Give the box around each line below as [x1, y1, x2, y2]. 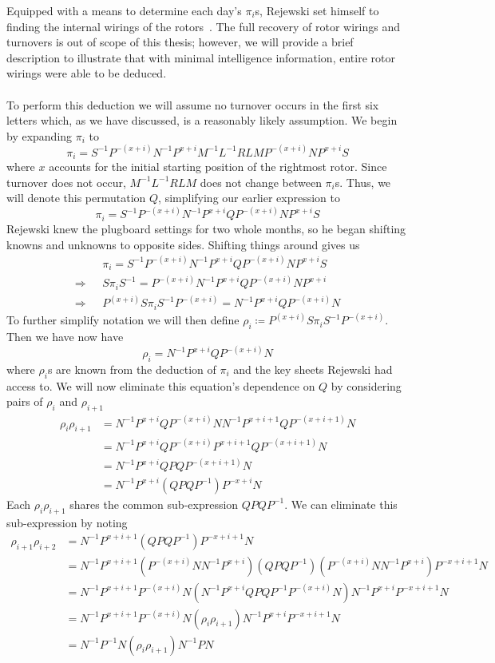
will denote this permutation [6, 189, 146, 206]
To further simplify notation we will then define [6, 312, 240, 328]
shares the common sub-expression [69, 495, 239, 512]
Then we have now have [6, 328, 124, 345]
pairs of [6, 393, 43, 410]
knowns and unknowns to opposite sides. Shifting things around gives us [6, 236, 360, 252]
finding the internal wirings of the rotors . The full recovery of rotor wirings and [6, 18, 400, 34]
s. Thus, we [335, 173, 391, 190]
